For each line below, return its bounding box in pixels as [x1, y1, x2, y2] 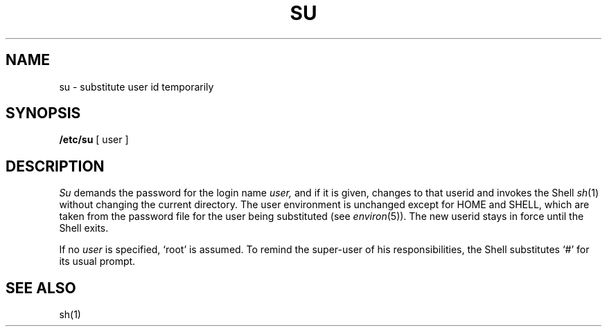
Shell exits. [59, 222, 109, 234]
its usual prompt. [59, 255, 136, 268]
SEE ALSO [6, 279, 76, 297]
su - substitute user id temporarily [59, 80, 214, 93]
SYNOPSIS [6, 104, 81, 122]
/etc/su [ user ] [59, 133, 129, 146]
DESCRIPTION [6, 157, 105, 175]
